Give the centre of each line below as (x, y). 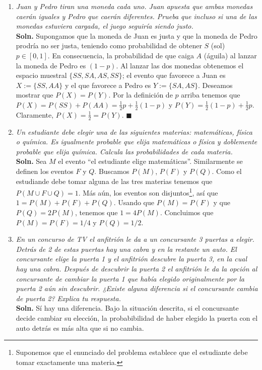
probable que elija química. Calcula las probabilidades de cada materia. (124, 151)
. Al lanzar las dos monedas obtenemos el (180, 65)
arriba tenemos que (211, 95)
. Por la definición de (141, 95)
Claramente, (35, 114)
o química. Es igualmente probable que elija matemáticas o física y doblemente (137, 142)
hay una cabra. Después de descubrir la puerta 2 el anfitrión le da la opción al (137, 268)
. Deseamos (215, 85)
